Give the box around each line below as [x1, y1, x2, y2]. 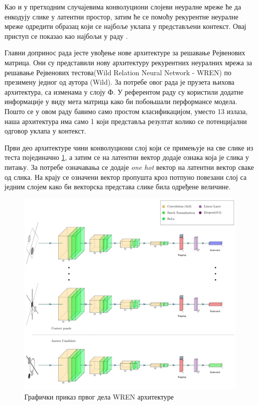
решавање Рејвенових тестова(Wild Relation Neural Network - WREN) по [4, 67, 232, 77]
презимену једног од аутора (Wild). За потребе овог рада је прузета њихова [4, 77, 235, 87]
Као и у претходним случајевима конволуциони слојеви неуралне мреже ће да [4, 1, 241, 11]
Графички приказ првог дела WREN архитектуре [24, 391, 174, 402]
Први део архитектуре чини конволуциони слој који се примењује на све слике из [4, 142, 254, 152]
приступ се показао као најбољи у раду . [4, 30, 128, 41]
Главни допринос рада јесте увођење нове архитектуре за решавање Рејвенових [4, 47, 246, 58]
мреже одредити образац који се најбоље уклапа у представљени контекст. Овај [4, 21, 247, 31]
